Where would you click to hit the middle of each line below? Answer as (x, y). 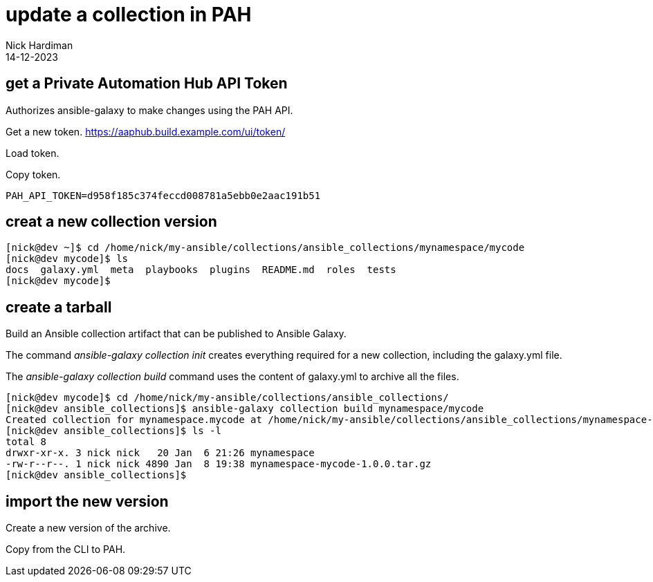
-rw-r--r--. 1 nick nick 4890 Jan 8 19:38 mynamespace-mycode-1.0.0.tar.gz (219, 464)
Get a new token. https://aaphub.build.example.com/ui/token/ (146, 131)
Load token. (33, 153)
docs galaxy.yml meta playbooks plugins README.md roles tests (201, 270)
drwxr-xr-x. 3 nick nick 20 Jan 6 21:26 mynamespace (160, 453)
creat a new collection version (111, 222)
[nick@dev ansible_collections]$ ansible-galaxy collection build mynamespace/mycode (245, 409)
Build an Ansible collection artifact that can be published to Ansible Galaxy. (176, 334)
